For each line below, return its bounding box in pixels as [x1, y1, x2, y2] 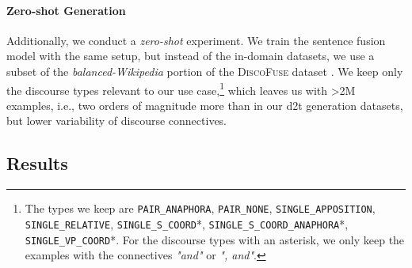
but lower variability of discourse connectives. [6, 112, 227, 129]
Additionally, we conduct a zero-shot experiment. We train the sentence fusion [6, 32, 386, 48]
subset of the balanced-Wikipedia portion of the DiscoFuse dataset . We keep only [6, 62, 403, 79]
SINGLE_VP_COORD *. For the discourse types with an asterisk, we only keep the [25, 231, 405, 247]
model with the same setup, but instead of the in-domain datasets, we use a [6, 47, 375, 64]
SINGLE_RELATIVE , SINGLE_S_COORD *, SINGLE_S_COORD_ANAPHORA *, [25, 215, 349, 232]
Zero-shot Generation [6, 2, 126, 18]
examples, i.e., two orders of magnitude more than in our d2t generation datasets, [6, 96, 403, 113]
